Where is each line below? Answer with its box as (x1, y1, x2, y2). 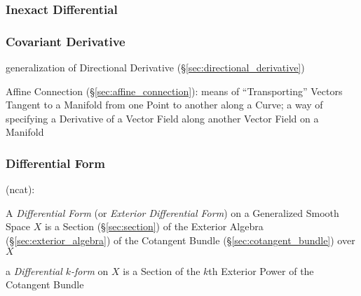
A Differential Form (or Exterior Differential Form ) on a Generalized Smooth (6, 205, 339, 220)
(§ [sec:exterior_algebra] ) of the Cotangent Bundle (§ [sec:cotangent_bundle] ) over (6, 233, 355, 248)
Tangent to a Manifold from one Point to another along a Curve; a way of (6, 97, 323, 112)
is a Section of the (123, 263, 200, 278)
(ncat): (6, 182, 35, 197)
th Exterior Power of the (208, 263, 314, 278)
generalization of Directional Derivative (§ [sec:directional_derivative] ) (6, 60, 305, 75)
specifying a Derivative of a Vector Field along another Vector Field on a (6, 111, 319, 125)
